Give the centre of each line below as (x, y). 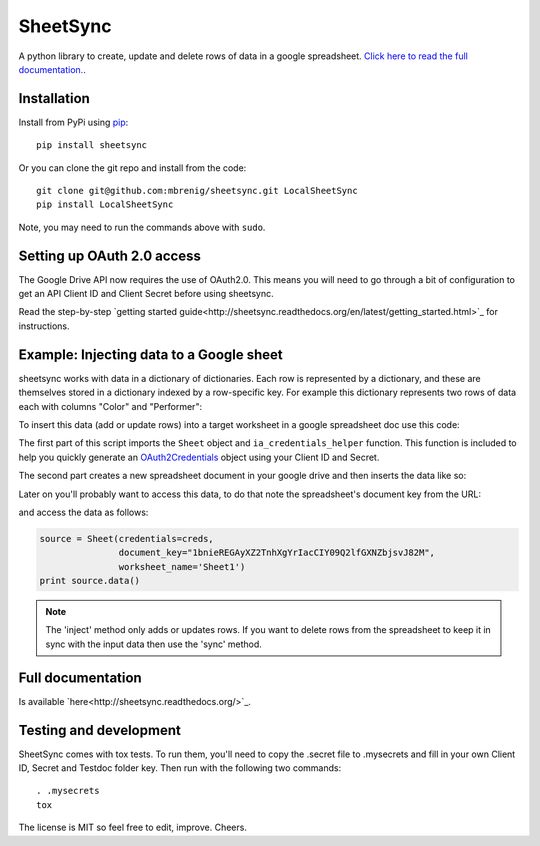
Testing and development (100, 730)
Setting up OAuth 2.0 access (110, 255)
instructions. (44, 326)
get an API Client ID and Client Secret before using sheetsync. (146, 294)
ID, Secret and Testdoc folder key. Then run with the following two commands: (180, 768)
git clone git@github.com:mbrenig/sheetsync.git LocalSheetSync (197, 191)
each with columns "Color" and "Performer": (110, 406)
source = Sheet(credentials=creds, (126, 538)
